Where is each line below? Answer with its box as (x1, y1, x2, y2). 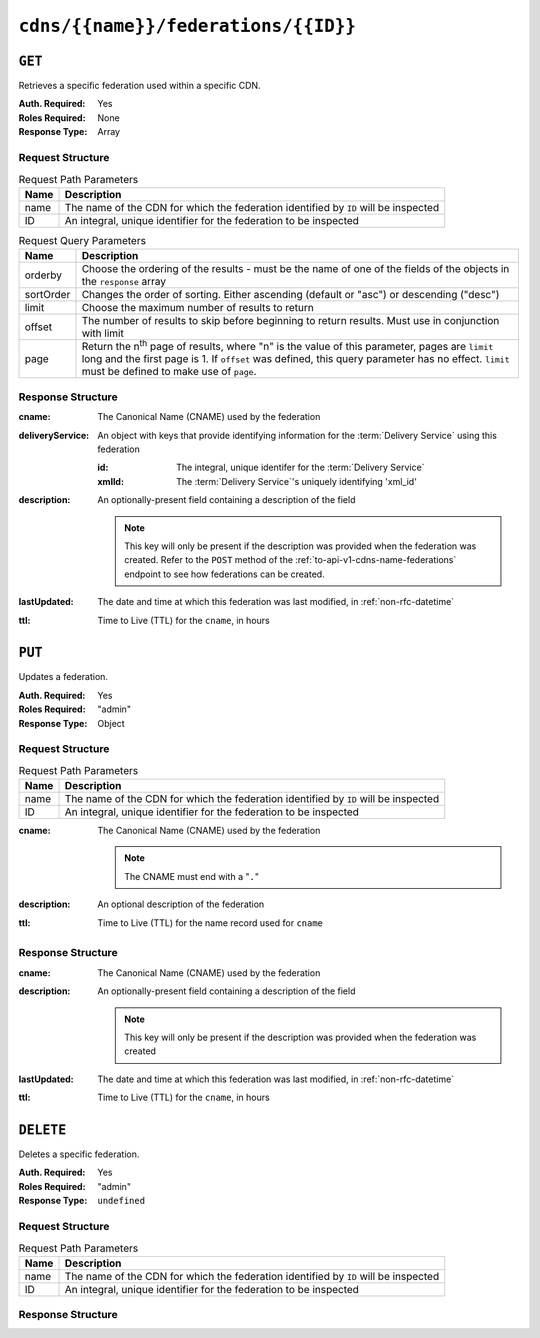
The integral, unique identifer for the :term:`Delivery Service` (176, 461, 425, 474)
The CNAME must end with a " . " (124, 870, 260, 882)
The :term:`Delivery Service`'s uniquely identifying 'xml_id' (176, 475, 417, 487)
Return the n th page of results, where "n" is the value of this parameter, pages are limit (81, 338, 494, 354)
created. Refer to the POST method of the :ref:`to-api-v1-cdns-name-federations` (124, 554, 457, 566)
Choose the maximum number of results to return (81, 301, 315, 315)
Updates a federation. (18, 671, 109, 683)
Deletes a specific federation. (18, 1148, 140, 1160)
